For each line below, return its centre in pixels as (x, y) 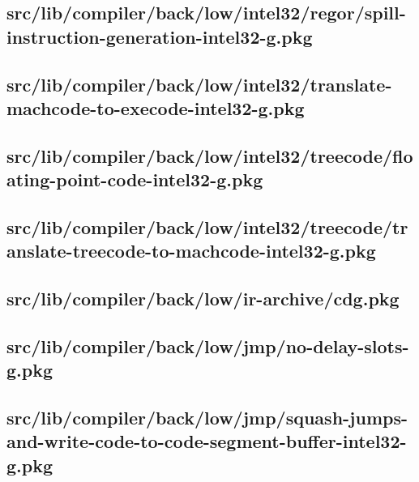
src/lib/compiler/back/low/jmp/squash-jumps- (207, 418)
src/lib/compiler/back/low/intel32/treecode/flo (210, 155)
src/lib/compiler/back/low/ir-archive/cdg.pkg (203, 299)
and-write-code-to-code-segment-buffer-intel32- (207, 441)
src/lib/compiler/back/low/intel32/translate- (199, 84)
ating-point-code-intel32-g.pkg (135, 179)
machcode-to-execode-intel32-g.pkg (156, 107)
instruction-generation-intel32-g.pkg (160, 36)
